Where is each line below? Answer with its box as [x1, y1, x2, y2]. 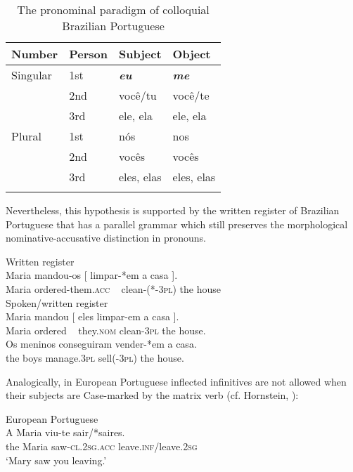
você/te [172, 87, 210, 103]
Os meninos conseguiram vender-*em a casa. [6, 336, 197, 351]
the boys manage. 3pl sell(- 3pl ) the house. [6, 350, 184, 365]
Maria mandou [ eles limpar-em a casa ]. [6, 309, 179, 324]
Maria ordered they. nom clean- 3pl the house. [6, 322, 206, 337]
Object [172, 46, 211, 62]
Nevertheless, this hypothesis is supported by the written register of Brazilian [6, 203, 340, 217]
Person [69, 46, 108, 62]
